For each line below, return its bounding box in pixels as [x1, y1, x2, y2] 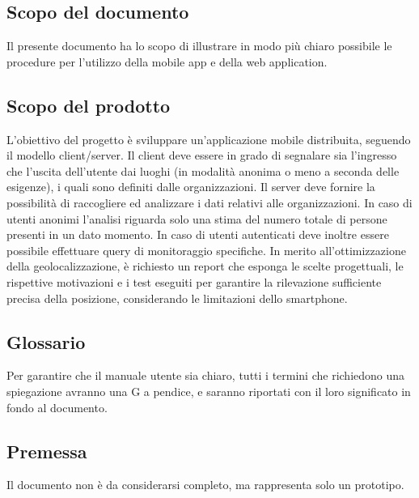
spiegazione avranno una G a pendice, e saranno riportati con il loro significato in [6, 382, 411, 399]
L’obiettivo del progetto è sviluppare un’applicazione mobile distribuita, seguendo [6, 130, 411, 147]
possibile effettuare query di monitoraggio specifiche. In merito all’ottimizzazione [6, 241, 406, 258]
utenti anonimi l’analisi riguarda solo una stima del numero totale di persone [6, 210, 387, 227]
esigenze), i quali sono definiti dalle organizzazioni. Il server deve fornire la [6, 178, 375, 195]
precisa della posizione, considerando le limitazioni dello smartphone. [6, 289, 348, 306]
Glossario [6, 329, 86, 354]
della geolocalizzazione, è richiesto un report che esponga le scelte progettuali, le [6, 258, 404, 275]
